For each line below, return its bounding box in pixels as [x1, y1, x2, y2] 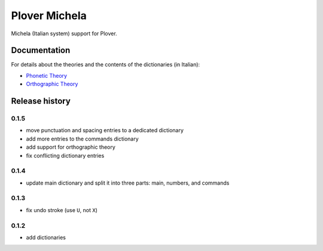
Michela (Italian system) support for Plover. [11, 30, 117, 37]
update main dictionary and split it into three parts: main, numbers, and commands [26, 179, 230, 186]
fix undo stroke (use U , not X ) [26, 206, 98, 213]
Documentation [11, 45, 71, 56]
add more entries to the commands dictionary [26, 135, 139, 142]
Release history [11, 96, 71, 106]
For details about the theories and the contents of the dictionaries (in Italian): [11, 61, 200, 68]
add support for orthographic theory [26, 143, 116, 151]
